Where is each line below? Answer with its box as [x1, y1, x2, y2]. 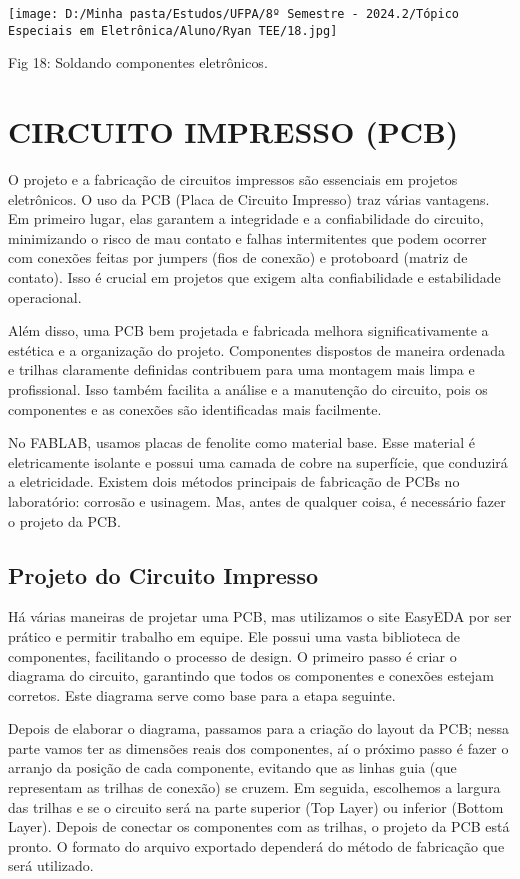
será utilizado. [8, 855, 94, 876]
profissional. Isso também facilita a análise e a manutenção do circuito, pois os [8, 378, 488, 399]
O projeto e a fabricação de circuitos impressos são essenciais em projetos [8, 169, 458, 190]
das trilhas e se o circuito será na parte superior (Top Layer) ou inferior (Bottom [8, 796, 504, 817]
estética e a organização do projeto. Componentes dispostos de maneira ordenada [8, 339, 506, 360]
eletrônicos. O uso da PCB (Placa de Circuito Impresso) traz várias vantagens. [8, 188, 490, 209]
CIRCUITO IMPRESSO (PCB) [8, 111, 459, 152]
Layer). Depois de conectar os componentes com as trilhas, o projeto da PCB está [8, 816, 510, 837]
